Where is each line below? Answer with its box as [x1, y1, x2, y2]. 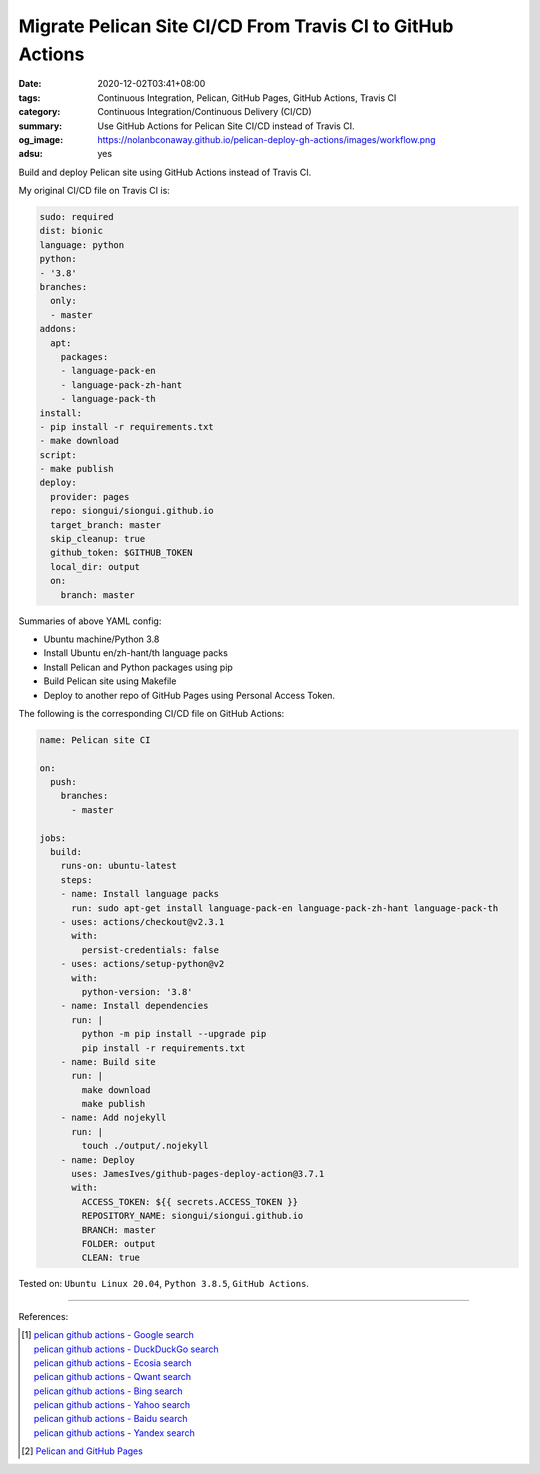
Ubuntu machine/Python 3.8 [43, 633, 160, 645]
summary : [18, 120, 63, 132]
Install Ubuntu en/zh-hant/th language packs [43, 647, 229, 659]
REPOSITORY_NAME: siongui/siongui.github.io [81, 1210, 304, 1222]
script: [39, 449, 77, 460]
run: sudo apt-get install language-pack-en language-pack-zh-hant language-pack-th [71, 902, 499, 914]
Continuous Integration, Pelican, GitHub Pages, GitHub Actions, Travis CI [97, 91, 397, 104]
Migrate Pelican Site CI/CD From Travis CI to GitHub [18, 15, 454, 37]
